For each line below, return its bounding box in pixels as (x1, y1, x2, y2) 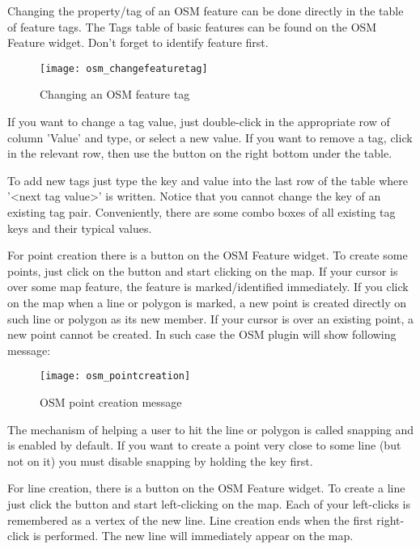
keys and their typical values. (7, 219, 152, 236)
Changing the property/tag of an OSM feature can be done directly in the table (7, 2, 404, 19)
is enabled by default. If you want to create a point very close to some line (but (7, 437, 401, 454)
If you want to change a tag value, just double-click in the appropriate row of (7, 113, 390, 130)
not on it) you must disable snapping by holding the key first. (7, 452, 313, 469)
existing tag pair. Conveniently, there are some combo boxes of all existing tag (7, 204, 396, 220)
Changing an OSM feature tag (40, 86, 190, 103)
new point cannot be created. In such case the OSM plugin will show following (7, 326, 397, 343)
